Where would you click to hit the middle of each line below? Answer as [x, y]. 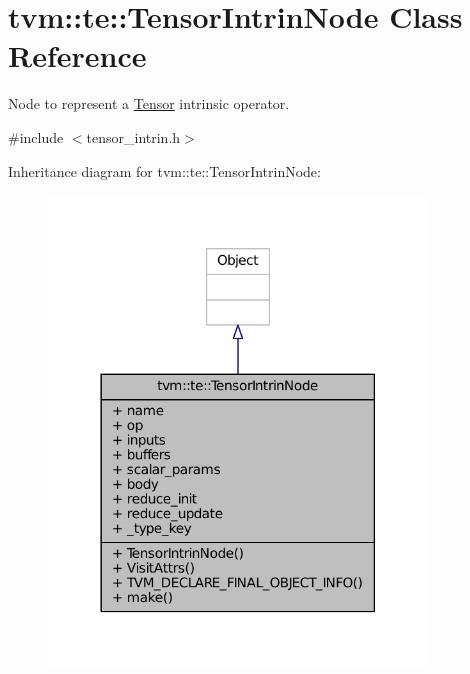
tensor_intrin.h [133, 136]
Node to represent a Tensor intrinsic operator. [149, 103]
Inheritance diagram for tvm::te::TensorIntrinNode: [164, 170]
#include [36, 136]
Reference [77, 55]
